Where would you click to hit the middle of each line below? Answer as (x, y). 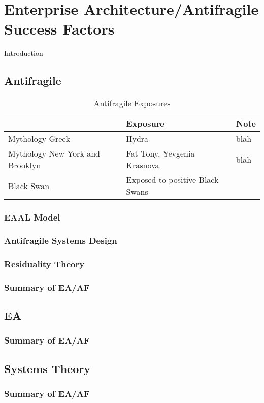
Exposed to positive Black (172, 180)
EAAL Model (32, 217)
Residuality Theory (44, 263)
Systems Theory (47, 368)
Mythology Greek (39, 139)
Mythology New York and (54, 153)
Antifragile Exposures (132, 103)
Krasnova (143, 165)
